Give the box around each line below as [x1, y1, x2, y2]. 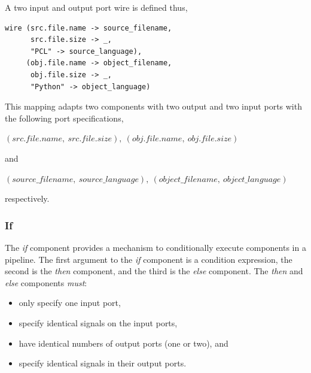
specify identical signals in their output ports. [19, 357, 187, 369]
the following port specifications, [5, 111, 124, 124]
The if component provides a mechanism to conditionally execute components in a [5, 241, 306, 253]
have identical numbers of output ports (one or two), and [19, 336, 228, 349]
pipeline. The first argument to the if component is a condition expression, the [5, 253, 292, 265]
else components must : [5, 276, 87, 289]
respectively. [5, 192, 50, 205]
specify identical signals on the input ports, [19, 316, 178, 329]
